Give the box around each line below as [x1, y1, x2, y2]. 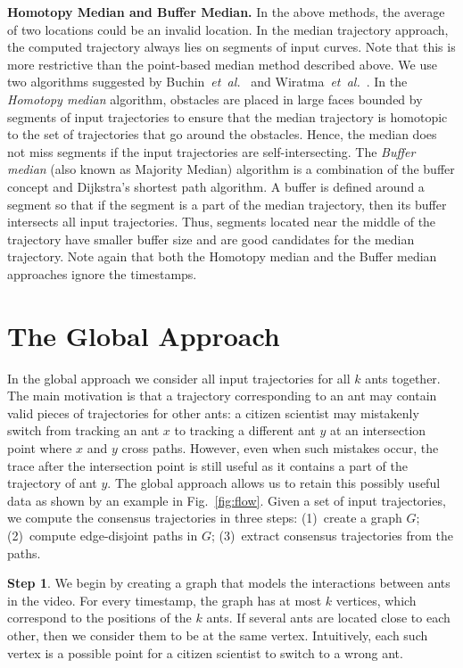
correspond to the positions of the [7, 608, 192, 627]
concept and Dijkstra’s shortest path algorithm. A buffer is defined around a [7, 177, 425, 195]
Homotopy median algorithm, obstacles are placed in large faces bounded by [7, 89, 423, 108]
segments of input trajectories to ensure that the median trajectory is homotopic [7, 107, 448, 126]
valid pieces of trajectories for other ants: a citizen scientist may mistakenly [7, 403, 419, 422]
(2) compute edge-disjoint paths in [7, 525, 198, 544]
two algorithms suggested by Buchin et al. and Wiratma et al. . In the [7, 72, 408, 91]
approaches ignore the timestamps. [7, 264, 197, 283]
